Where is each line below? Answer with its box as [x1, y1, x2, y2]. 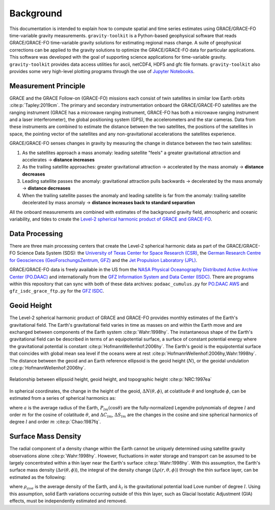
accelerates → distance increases [22, 156, 95, 163]
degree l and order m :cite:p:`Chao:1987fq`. [9, 419, 101, 425]
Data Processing [9, 229, 63, 238]
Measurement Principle [9, 82, 86, 90]
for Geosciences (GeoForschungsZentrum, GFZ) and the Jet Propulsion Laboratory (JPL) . [9, 257, 198, 263]
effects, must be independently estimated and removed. [9, 498, 127, 504]
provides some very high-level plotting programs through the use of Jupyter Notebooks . [9, 68, 195, 74]
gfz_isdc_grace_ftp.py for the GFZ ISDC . [9, 288, 104, 294]
